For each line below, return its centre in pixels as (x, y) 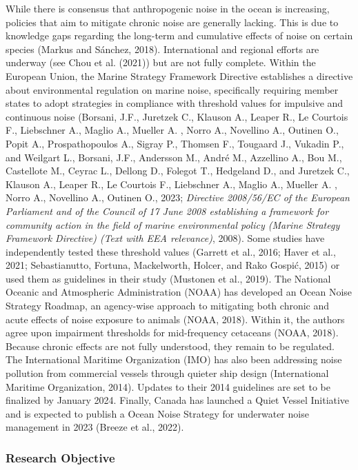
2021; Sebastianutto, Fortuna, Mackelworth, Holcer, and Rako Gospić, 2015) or (173, 265)
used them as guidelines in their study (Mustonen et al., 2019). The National (168, 278)
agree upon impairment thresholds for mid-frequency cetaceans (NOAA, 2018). (172, 333)
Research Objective (60, 457)
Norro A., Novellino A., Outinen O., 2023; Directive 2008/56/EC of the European (178, 197)
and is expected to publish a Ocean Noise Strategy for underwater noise (157, 413)
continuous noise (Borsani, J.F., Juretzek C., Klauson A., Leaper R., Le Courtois (177, 116)
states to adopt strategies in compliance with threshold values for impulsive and (175, 103)
